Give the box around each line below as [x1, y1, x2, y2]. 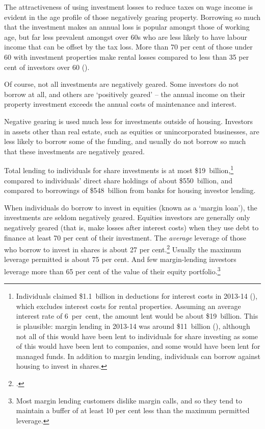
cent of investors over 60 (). [4, 61, 90, 72]
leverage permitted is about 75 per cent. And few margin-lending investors [4, 254, 236, 265]
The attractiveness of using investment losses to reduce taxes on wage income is [4, 2, 253, 12]
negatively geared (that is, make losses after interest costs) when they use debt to [4, 222, 259, 232]
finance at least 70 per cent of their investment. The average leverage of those [4, 232, 246, 243]
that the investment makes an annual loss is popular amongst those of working [4, 21, 250, 32]
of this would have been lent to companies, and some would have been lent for [16, 341, 260, 351]
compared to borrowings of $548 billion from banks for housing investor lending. [4, 185, 256, 196]
